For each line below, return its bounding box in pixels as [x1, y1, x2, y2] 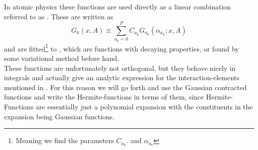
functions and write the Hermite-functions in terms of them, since [4, 92, 204, 102]
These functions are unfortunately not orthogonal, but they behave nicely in [4, 62, 236, 73]
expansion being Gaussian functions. [4, 111, 115, 121]
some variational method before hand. [4, 52, 119, 63]
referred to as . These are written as [4, 11, 114, 21]
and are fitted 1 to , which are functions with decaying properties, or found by [4, 42, 239, 53]
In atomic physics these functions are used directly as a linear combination [4, 1, 231, 11]
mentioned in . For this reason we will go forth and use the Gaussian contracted [4, 82, 247, 92]
